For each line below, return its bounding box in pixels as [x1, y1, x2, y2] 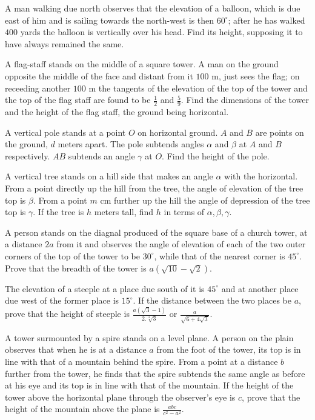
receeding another [5, 81, 71, 94]
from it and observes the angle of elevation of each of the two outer [56, 238, 306, 250]
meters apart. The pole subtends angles [58, 138, 204, 150]
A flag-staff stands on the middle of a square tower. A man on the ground [5, 58, 279, 70]
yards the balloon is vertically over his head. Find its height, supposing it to [20, 25, 303, 38]
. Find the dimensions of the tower [181, 93, 310, 106]
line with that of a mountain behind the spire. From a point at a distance [5, 355, 278, 367]
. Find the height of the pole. [162, 149, 270, 162]
